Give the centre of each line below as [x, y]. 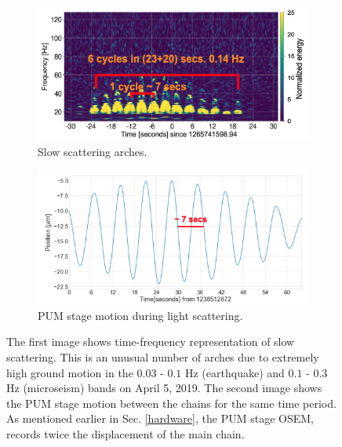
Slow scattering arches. [93, 151]
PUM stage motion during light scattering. [140, 315]
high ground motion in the [70, 372]
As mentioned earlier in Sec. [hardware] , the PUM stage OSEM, [160, 418]
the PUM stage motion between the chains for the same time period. [171, 403]
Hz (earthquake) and [235, 372]
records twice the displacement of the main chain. [126, 433]
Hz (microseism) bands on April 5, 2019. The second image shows [164, 388]
